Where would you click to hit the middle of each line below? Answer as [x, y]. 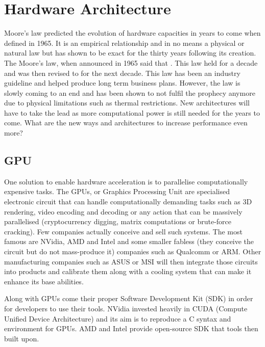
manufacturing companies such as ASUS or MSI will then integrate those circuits [131, 261]
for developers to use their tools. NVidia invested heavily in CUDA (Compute [126, 308]
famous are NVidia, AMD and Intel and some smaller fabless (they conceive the [129, 241]
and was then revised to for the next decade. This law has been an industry [122, 73]
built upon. [22, 338]
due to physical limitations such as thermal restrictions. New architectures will [127, 103]
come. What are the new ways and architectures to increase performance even [126, 123]
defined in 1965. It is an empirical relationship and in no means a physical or [124, 43]
